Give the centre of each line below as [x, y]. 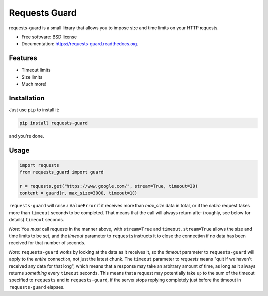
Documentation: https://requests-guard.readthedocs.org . [80, 44]
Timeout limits [36, 70]
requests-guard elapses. [37, 287]
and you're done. [27, 136]
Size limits [32, 77]
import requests [39, 165]
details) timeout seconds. [36, 220]
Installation [27, 98]
